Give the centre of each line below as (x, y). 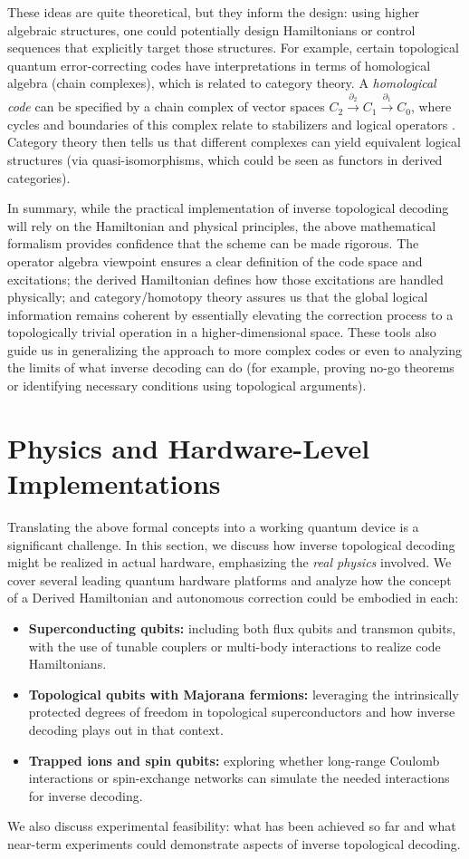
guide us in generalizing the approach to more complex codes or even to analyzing (234, 349)
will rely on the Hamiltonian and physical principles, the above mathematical (222, 225)
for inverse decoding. (86, 795)
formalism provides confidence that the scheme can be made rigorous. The (213, 243)
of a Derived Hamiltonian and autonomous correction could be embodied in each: (233, 598)
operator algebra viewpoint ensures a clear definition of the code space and (215, 261)
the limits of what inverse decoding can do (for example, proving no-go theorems (231, 367)
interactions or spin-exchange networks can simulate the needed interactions (239, 778)
